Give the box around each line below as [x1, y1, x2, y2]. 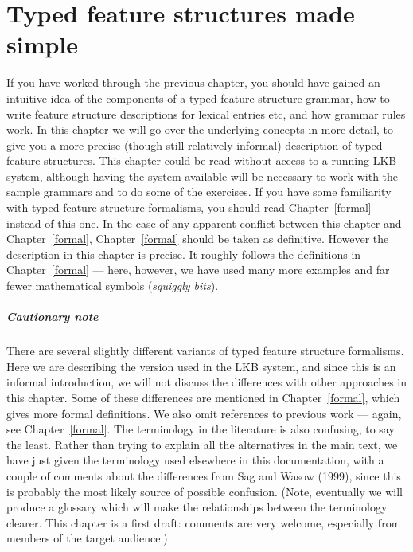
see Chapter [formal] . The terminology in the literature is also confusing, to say [6, 421, 395, 437]
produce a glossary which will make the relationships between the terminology [6, 499, 388, 515]
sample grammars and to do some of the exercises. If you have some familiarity [6, 183, 392, 200]
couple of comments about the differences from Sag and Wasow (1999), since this [6, 467, 401, 483]
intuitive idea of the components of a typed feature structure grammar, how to [6, 89, 390, 106]
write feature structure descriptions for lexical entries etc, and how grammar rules [6, 105, 406, 122]
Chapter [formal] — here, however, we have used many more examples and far [6, 261, 390, 278]
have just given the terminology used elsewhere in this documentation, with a [6, 452, 384, 468]
